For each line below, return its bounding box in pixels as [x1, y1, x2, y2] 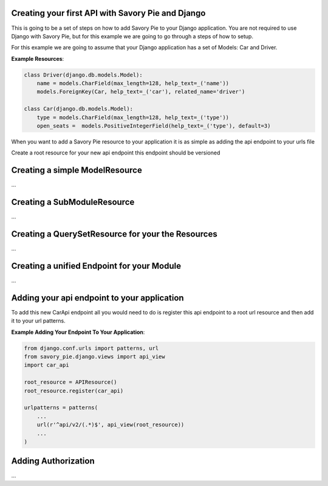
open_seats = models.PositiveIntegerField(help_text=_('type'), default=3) [36, 122, 271, 130]
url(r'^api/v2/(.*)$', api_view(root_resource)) [36, 422, 185, 428]
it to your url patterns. [11, 317, 66, 325]
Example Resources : [11, 55, 64, 62]
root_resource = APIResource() [24, 379, 118, 386]
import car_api [24, 362, 69, 369]
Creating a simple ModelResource [11, 165, 142, 176]
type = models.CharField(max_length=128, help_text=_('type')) [36, 114, 230, 121]
